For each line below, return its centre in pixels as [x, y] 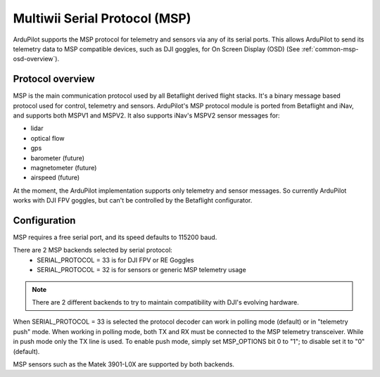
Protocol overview [54, 79]
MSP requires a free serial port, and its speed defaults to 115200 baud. [115, 237]
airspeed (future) [55, 178]
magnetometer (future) [64, 167]
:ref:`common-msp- [330, 49]
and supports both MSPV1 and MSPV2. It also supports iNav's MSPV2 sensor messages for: [147, 115]
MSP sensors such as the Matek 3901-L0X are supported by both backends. [124, 364]
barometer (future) [57, 158]
